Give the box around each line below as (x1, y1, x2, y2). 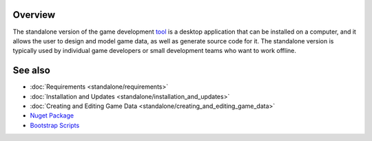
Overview (12, 9, 56, 21)
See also (12, 65, 51, 76)
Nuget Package (30, 111, 74, 120)
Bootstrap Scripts (30, 121, 80, 129)
